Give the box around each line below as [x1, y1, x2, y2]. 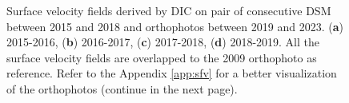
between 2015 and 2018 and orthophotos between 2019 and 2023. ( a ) [6, 18, 343, 34]
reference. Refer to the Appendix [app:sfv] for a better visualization [6, 65, 337, 81]
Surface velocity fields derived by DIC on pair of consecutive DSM [6, 2, 331, 18]
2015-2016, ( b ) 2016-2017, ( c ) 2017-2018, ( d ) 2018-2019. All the [6, 34, 320, 50]
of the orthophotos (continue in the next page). [6, 80, 238, 97]
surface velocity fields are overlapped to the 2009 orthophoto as [6, 49, 317, 65]
